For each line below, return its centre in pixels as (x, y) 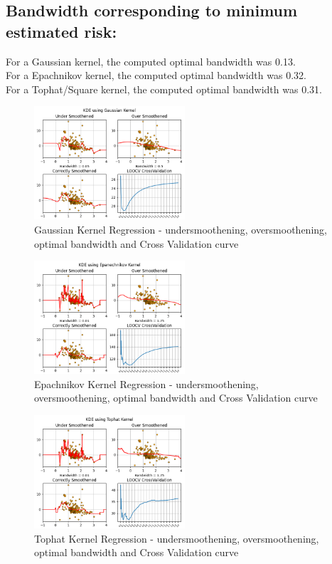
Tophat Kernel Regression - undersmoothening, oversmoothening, (177, 538)
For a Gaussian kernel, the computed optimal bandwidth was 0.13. (151, 61)
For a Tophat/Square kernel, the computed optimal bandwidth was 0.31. (164, 89)
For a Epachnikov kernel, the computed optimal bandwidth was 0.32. (156, 75)
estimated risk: (61, 31)
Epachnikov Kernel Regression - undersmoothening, (146, 383)
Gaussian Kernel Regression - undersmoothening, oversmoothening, (181, 229)
